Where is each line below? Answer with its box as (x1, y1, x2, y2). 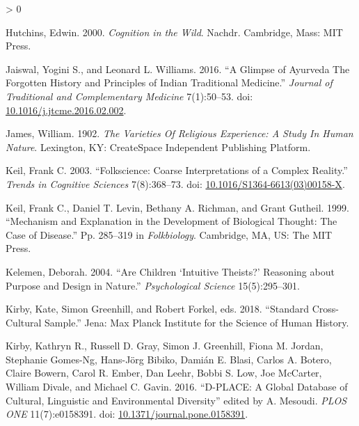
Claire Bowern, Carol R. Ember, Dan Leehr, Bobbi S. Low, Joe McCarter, (6, 365, 322, 380)
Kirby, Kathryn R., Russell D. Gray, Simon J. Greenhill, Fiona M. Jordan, (6, 338, 324, 353)
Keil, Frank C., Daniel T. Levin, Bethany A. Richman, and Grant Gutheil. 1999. (6, 200, 350, 214)
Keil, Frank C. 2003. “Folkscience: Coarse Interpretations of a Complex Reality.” (6, 163, 348, 177)
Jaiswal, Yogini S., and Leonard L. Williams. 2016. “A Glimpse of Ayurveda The (6, 61, 350, 76)
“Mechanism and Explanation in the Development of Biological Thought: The (6, 214, 337, 228)
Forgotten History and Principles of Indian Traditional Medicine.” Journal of (6, 75, 333, 90)
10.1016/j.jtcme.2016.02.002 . (6, 102, 127, 117)
